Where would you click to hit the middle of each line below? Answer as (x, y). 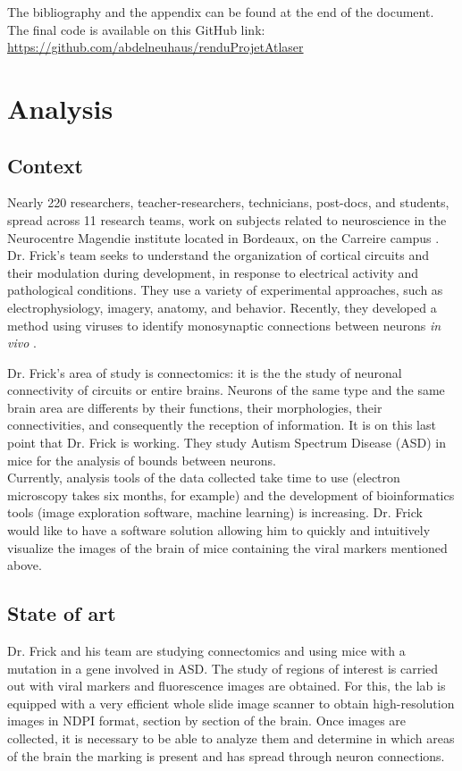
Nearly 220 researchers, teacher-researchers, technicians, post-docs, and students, (228, 202)
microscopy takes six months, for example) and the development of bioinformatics (231, 494)
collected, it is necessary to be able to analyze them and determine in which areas (231, 738)
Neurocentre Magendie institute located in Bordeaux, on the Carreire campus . (223, 237)
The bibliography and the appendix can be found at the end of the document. (221, 12)
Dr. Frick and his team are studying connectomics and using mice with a (206, 651)
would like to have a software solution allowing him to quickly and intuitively (219, 530)
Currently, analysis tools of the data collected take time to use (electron (204, 478)
